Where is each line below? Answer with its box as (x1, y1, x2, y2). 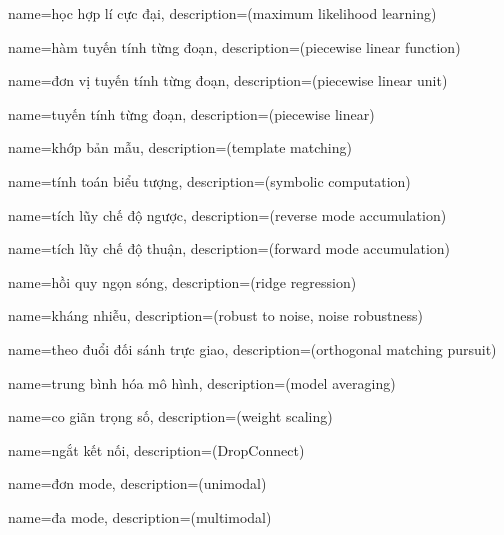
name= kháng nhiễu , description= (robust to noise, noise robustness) (8, 305, 423, 326)
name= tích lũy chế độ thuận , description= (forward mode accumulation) (8, 238, 451, 259)
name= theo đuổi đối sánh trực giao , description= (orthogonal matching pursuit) (8, 338, 497, 359)
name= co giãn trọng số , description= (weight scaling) (8, 406, 333, 427)
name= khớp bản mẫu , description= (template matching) (8, 137, 352, 158)
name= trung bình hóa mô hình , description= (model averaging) (8, 372, 396, 393)
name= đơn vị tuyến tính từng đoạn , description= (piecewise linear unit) (8, 70, 448, 91)
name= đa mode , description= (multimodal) (8, 506, 272, 527)
